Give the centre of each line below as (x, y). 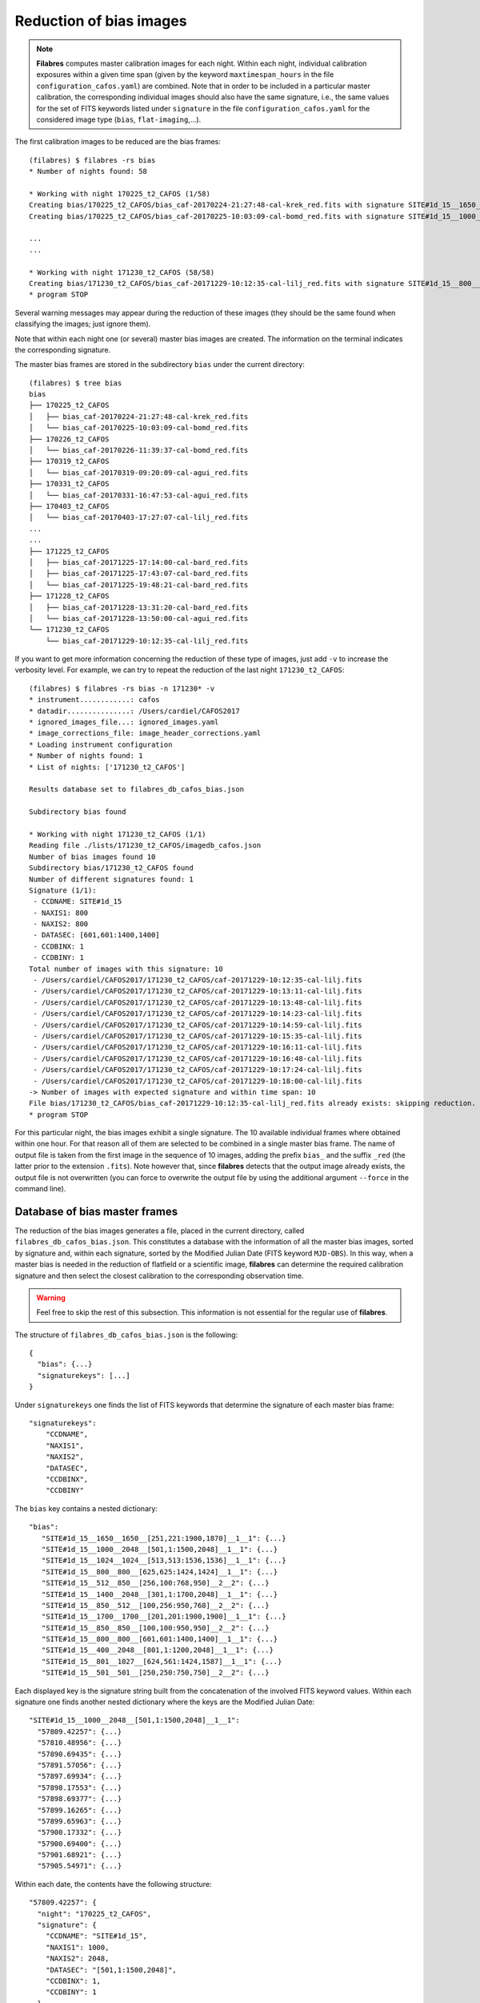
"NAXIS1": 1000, (77, 1947)
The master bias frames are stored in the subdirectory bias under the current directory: (160, 365)
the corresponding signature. (63, 349)
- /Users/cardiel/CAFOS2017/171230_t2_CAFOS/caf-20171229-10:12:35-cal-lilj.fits (198, 980)
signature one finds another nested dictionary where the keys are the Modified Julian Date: (165, 1702)
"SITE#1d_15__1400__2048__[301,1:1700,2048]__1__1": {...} (160, 1594)
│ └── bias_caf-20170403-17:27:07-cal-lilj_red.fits (139, 518)
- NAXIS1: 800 (61, 913)
